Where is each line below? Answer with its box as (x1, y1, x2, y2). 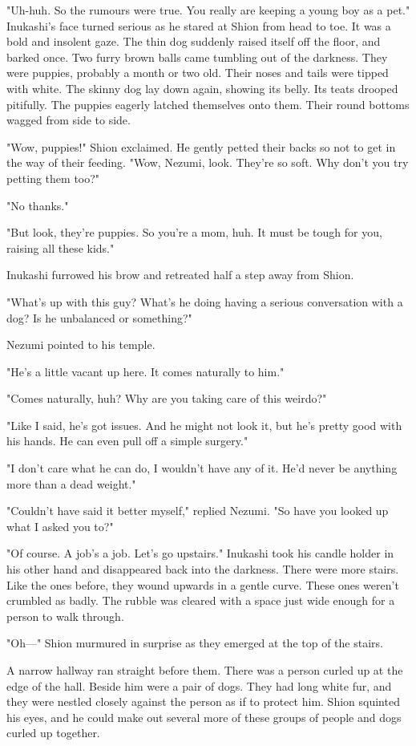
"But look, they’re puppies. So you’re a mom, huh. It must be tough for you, (6, 224, 382, 241)
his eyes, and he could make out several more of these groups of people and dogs (6, 708, 402, 725)
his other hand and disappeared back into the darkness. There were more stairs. (6, 561, 399, 578)
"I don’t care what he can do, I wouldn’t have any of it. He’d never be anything (6, 460, 398, 476)
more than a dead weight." (6, 475, 136, 492)
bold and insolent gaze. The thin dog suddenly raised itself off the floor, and (6, 33, 381, 50)
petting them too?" (6, 169, 100, 186)
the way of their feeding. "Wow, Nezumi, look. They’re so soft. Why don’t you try (6, 154, 409, 171)
